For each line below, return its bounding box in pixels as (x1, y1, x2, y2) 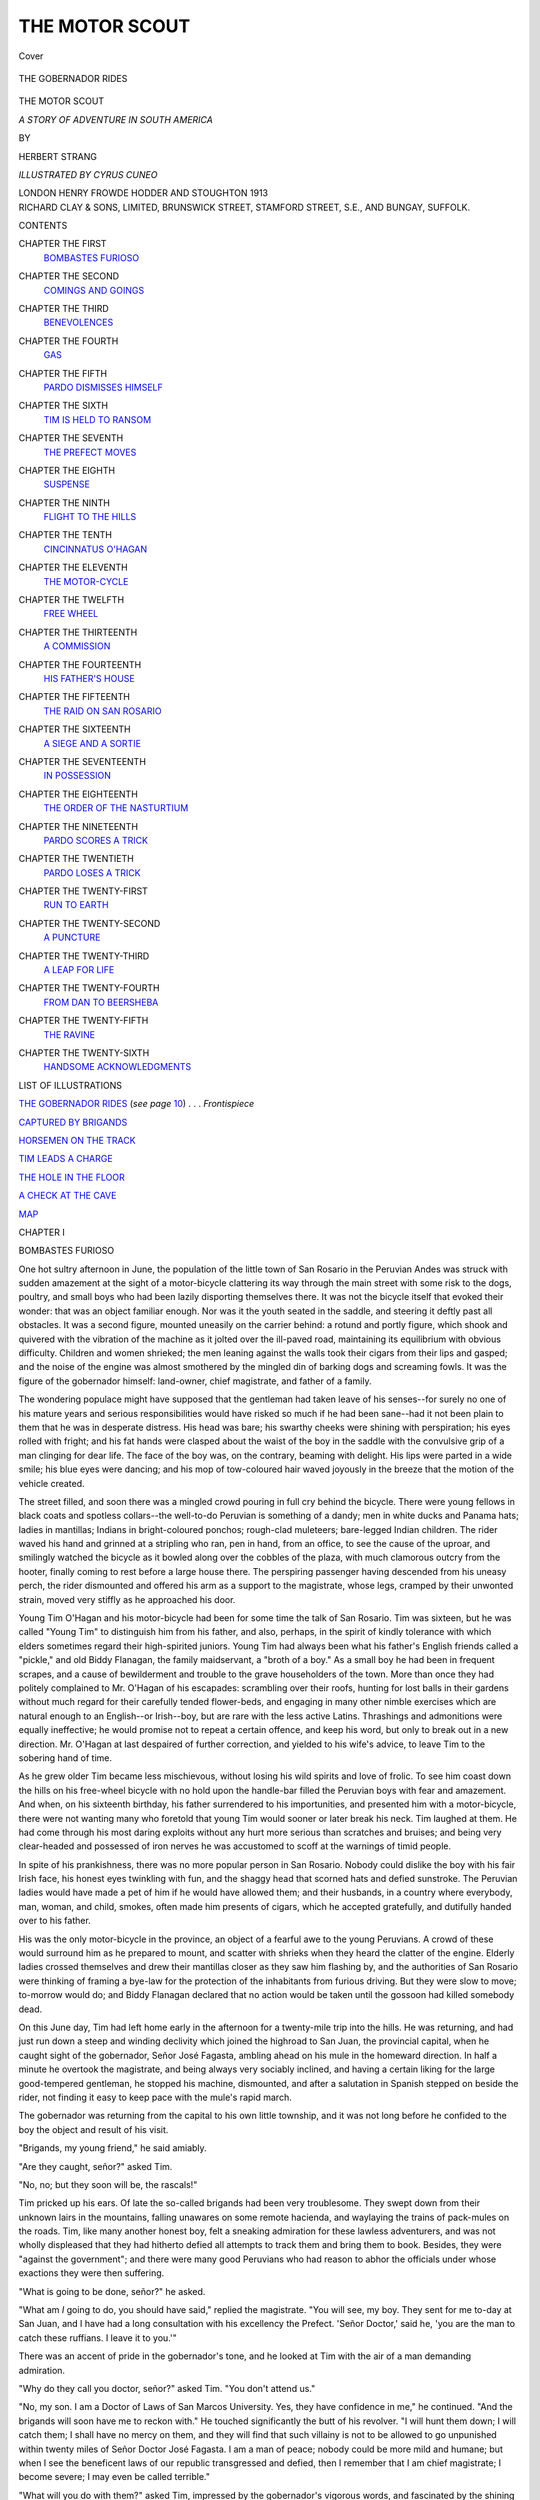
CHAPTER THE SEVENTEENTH (18, 755, 147, 767)
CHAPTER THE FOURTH (18, 335, 119, 347)
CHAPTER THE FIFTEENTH (18, 691, 130, 703)
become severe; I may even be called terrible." (18, 2471, 210, 2483)
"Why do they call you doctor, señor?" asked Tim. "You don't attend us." (18, 2382, 316, 2394)
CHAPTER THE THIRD (18, 303, 109, 315)
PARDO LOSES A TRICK (43, 866, 141, 879)
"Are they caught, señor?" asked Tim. (18, 2160, 173, 2172)
